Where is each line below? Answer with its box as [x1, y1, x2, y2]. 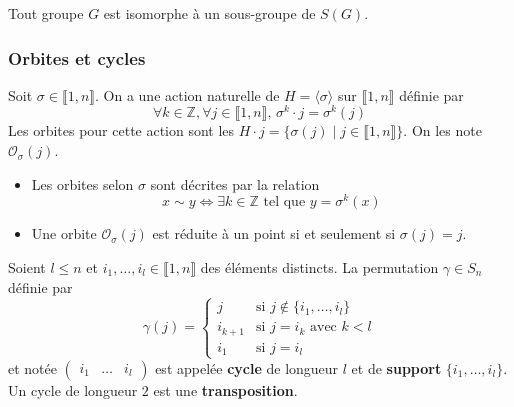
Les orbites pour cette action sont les [8, 120, 235, 141]
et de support [351, 357, 442, 378]
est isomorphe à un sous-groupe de [103, 3, 316, 23]
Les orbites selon [31, 173, 134, 194]
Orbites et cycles [8, 45, 146, 70]
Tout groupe [8, 3, 84, 23]
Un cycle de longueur [8, 379, 138, 400]
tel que [263, 195, 306, 210]
